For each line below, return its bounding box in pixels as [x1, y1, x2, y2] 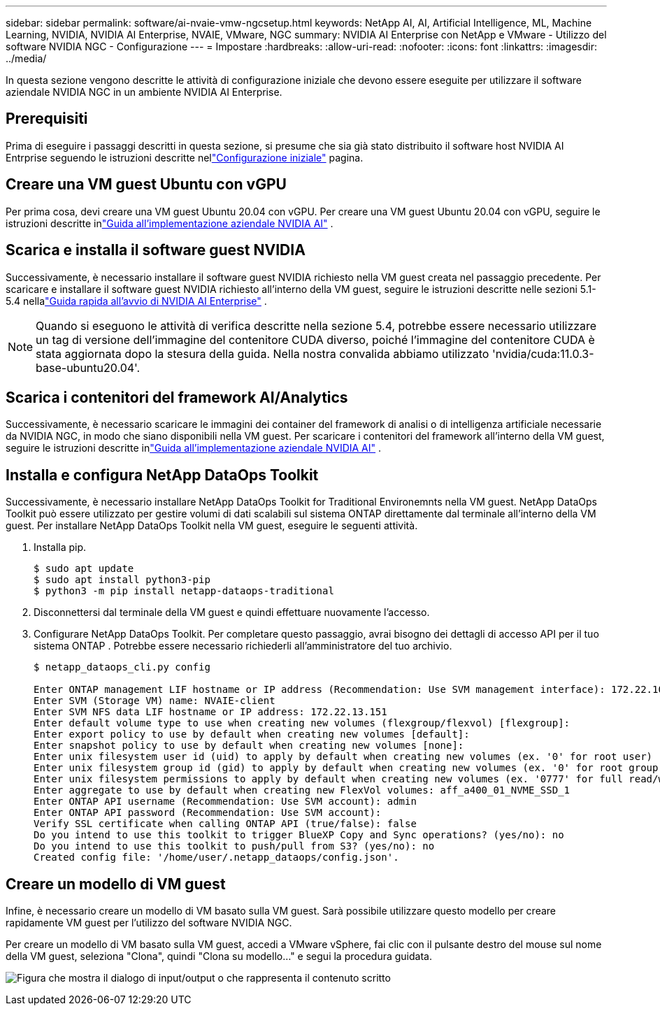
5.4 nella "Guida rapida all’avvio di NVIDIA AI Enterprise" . [6, 294, 267, 307]
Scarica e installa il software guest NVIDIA [6, 241, 306, 259]
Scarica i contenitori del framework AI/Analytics [6, 388, 348, 406]
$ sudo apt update [34, 563, 134, 575]
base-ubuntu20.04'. [36, 360, 141, 375]
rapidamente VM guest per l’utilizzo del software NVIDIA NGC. [6, 917, 292, 929]
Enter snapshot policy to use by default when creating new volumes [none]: [34, 740, 464, 752]
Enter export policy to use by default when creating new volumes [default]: [34, 729, 470, 740]
